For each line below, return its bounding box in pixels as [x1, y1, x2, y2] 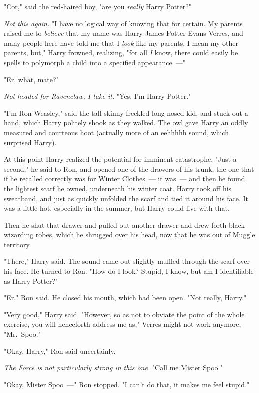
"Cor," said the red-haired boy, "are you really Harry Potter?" [4, 1, 192, 11]
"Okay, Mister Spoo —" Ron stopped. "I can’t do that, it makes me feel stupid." [4, 379, 250, 389]
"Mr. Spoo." [4, 329, 41, 339]
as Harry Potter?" [4, 275, 58, 286]
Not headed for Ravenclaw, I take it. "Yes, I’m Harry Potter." [4, 91, 191, 101]
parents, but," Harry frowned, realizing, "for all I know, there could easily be [4, 47, 238, 58]
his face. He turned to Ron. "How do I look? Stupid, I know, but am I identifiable [4, 266, 254, 276]
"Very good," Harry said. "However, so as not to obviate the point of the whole [4, 309, 245, 319]
